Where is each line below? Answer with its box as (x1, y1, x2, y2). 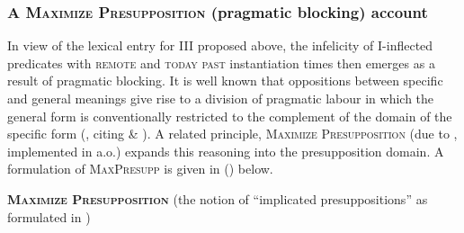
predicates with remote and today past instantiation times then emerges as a (7, 53, 435, 72)
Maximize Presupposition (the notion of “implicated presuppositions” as (7, 189, 428, 208)
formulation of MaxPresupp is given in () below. (7, 159, 273, 178)
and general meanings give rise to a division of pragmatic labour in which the (7, 89, 434, 107)
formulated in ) (7, 207, 91, 226)
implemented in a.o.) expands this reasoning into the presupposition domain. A (7, 141, 444, 160)
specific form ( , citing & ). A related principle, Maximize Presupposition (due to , (7, 124, 458, 143)
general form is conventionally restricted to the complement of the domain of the (7, 106, 452, 125)
